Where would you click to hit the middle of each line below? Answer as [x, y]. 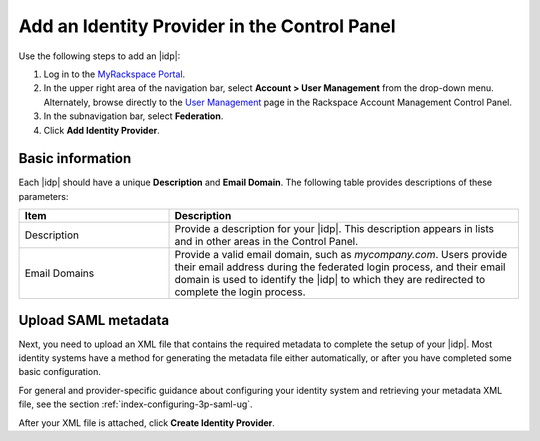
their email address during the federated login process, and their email [340, 267]
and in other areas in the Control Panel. [266, 242]
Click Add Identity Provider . [101, 130]
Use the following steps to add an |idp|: [99, 56]
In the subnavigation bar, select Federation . [133, 116]
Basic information [75, 158]
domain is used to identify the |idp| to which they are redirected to [330, 280]
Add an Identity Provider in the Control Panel [207, 26]
